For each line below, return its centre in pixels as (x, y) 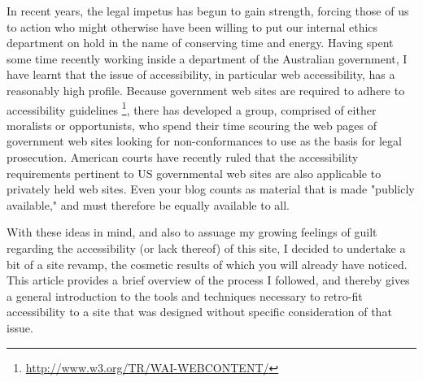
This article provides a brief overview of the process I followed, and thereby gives (208, 280)
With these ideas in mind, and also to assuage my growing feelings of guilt (192, 232)
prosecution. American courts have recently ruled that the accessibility (183, 157)
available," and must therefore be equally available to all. (148, 204)
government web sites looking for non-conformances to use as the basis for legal (204, 141)
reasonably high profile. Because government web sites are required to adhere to (206, 90)
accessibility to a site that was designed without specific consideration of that (199, 312)
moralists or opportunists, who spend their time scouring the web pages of (192, 125)
